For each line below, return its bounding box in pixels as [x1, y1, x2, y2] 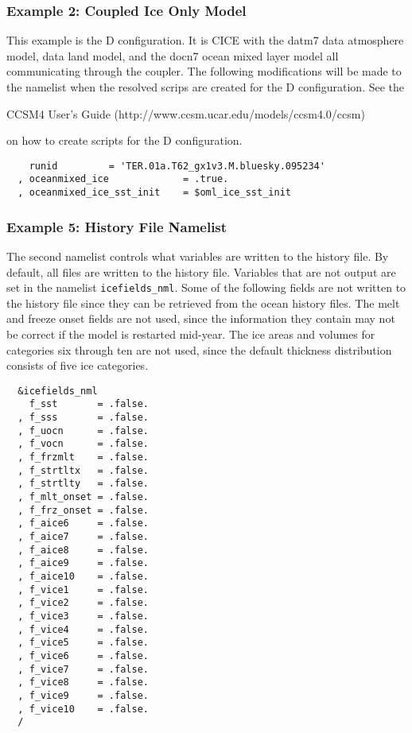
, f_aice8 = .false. [17, 544, 149, 556]
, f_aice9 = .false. [17, 557, 149, 569]
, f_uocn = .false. [17, 425, 149, 436]
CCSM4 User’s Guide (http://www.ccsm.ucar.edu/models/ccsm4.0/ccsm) [6, 105, 365, 122]
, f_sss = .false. [17, 412, 149, 424]
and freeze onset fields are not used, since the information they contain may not [6, 310, 395, 327]
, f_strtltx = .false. [17, 464, 149, 476]
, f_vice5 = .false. [17, 637, 149, 649]
